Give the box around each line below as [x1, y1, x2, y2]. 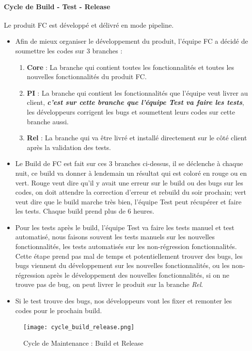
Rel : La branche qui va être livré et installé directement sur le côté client [27, 133, 247, 143]
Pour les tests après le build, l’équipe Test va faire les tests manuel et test [15, 222, 235, 232]
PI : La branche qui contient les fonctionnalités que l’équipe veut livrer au [27, 87, 248, 98]
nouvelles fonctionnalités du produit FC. [27, 71, 147, 82]
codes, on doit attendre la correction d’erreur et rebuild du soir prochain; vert [15, 187, 246, 197]
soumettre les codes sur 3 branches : [15, 45, 123, 55]
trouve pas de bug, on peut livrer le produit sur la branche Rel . [15, 279, 203, 289]
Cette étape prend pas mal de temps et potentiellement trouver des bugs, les [15, 251, 243, 261]
